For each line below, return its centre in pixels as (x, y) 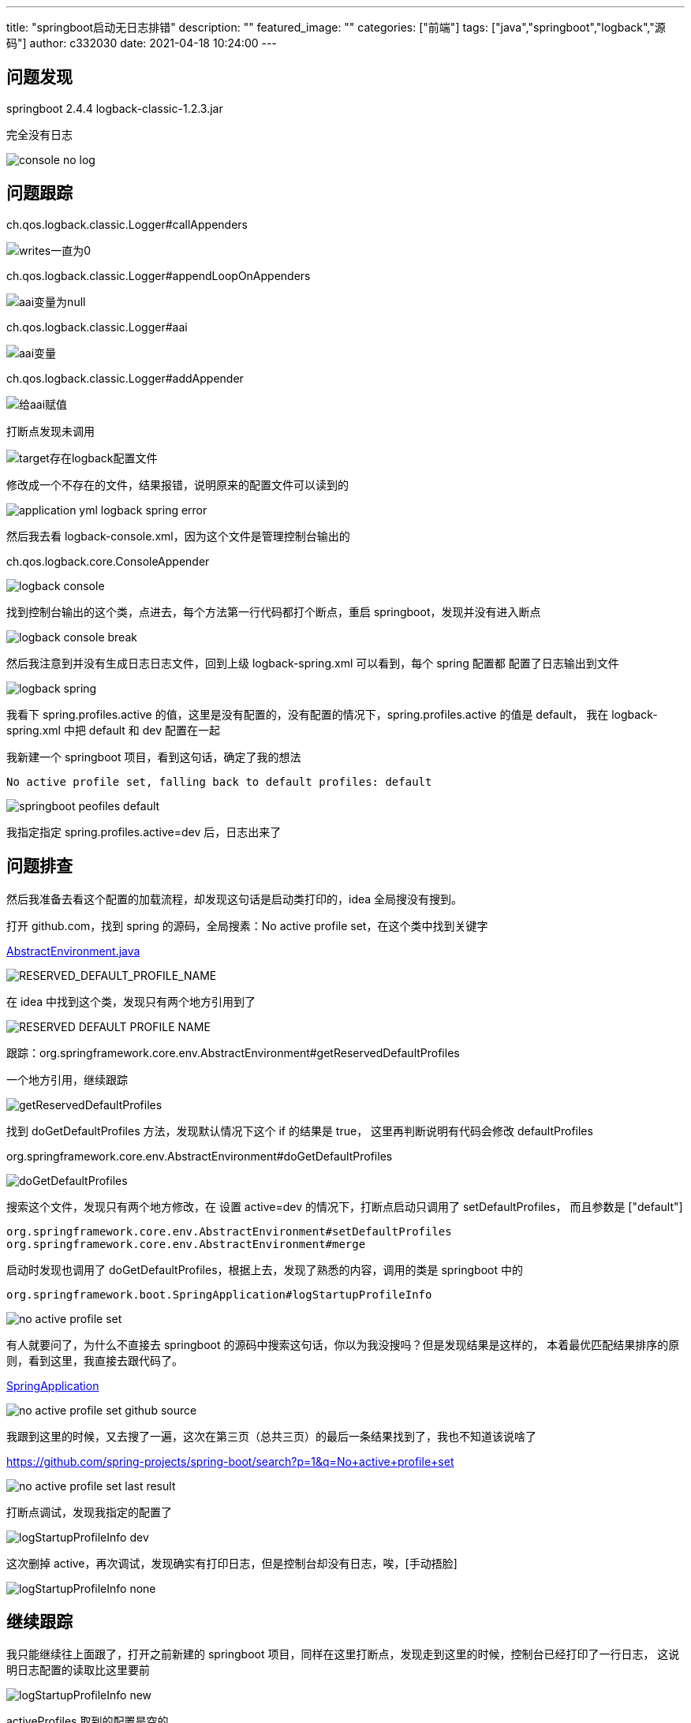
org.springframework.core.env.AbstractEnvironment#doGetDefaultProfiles (200, 1156)
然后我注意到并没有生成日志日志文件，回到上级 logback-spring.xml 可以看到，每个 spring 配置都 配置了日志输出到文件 (313, 663)
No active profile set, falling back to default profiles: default (219, 781)
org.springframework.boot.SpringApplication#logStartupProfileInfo (219, 1294)
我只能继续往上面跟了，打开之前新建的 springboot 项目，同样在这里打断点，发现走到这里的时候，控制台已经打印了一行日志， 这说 (343, 1654)
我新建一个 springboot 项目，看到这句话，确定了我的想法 (154, 757)
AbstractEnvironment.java (73, 951)
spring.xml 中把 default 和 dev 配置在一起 (113, 730)
